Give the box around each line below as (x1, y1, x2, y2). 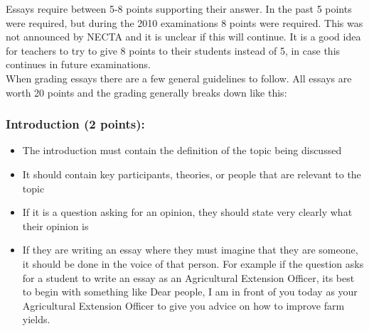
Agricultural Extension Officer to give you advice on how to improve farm (22, 298, 345, 313)
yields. (22, 312, 50, 327)
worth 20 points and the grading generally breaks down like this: (6, 85, 287, 99)
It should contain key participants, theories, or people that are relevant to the (22, 166, 361, 181)
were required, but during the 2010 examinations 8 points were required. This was (6, 15, 363, 30)
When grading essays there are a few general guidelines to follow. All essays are (6, 70, 352, 85)
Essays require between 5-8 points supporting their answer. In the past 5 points (6, 1, 352, 16)
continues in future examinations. (6, 57, 151, 72)
